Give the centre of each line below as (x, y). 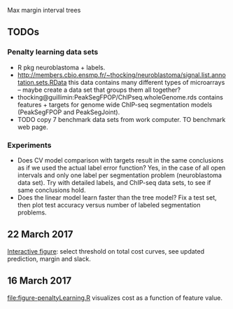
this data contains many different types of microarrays (147, 82)
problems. (32, 212)
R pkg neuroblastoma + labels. (61, 67)
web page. (33, 127)
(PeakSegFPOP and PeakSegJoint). (69, 112)
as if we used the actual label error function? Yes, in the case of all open (121, 167)
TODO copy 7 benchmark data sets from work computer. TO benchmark (121, 119)
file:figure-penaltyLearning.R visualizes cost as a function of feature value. (115, 298)
